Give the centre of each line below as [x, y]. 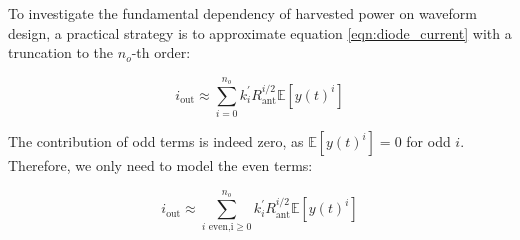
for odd [428, 141]
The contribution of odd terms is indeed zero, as [156, 141]
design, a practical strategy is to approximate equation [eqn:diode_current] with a [260, 32]
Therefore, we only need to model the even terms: [160, 165]
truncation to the [61, 52]
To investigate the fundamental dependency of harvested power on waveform [242, 13]
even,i [221, 227]
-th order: [161, 52]
